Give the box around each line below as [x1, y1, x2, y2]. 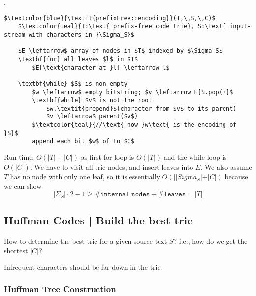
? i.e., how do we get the [173, 235, 248, 246]
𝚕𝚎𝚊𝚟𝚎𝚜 [163, 191, 186, 198]
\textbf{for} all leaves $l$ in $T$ [18, 55, 138, 63]
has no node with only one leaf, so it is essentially [10, 171, 160, 182]
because [224, 171, 248, 182]
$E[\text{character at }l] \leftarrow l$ [32, 64, 170, 71]
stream [4, 31, 25, 38]
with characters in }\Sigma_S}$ [29, 31, 134, 38]
